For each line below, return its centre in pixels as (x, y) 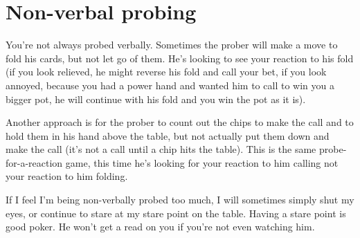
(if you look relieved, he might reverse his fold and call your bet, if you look (166, 72)
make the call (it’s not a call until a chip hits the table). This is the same (161, 149)
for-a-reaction (34, 162)
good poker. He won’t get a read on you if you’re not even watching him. (160, 227)
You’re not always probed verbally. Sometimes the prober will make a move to (172, 45)
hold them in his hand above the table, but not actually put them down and (168, 135)
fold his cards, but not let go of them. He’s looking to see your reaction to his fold (180, 58)
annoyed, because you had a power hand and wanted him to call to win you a (170, 85)
